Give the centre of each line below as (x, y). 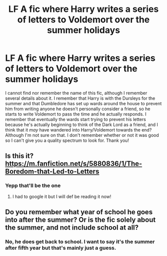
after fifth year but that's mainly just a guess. (61, 248)
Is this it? (19, 156)
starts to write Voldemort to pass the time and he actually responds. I (76, 114)
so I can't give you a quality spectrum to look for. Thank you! (67, 140)
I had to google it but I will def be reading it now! (62, 196)
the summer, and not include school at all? (72, 227)
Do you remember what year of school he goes (79, 212)
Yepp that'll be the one (33, 186)
